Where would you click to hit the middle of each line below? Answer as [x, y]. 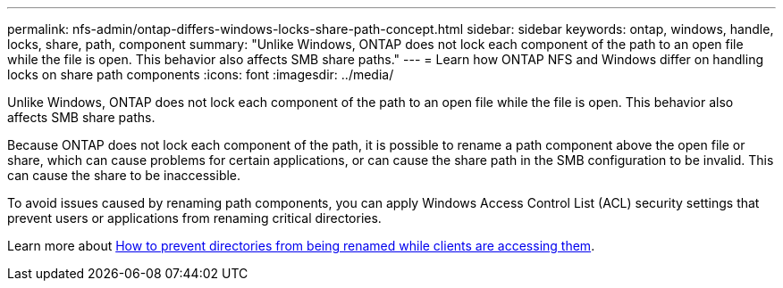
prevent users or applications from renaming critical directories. [194, 218]
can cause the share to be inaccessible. [124, 175]
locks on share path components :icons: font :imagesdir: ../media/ [201, 74]
